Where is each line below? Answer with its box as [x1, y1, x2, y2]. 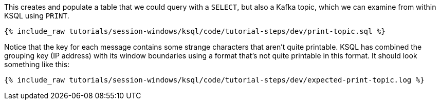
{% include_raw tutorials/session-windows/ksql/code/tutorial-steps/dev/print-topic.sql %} [4, 27, 386, 35]
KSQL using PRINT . [4, 11, 69, 20]
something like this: [4, 60, 70, 69]
